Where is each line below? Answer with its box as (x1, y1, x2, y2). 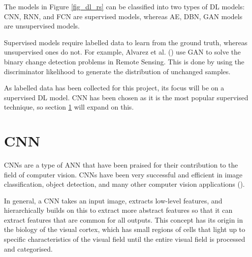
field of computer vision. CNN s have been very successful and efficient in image (4, 169, 243, 179)
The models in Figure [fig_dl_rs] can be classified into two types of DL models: (4, 1, 245, 11)
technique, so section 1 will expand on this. (4, 102, 134, 112)
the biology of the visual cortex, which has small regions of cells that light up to (4, 224, 246, 234)
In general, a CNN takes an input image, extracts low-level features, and (4, 195, 222, 205)
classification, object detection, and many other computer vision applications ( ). (4, 179, 245, 189)
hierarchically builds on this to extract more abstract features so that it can (4, 205, 233, 215)
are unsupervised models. (4, 21, 80, 31)
